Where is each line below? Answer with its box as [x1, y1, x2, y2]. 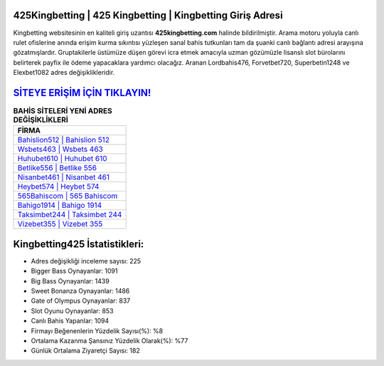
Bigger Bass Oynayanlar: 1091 [31, 267, 118, 276]
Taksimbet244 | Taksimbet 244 [17, 210, 122, 220]
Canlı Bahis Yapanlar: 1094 [31, 317, 110, 325]
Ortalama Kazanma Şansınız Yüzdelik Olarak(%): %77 [31, 337, 188, 345]
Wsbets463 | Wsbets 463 [17, 145, 103, 155]
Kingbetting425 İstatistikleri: [13, 238, 144, 250]
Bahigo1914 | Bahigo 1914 [17, 200, 102, 210]
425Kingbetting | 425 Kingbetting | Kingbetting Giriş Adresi [13, 9, 284, 21]
